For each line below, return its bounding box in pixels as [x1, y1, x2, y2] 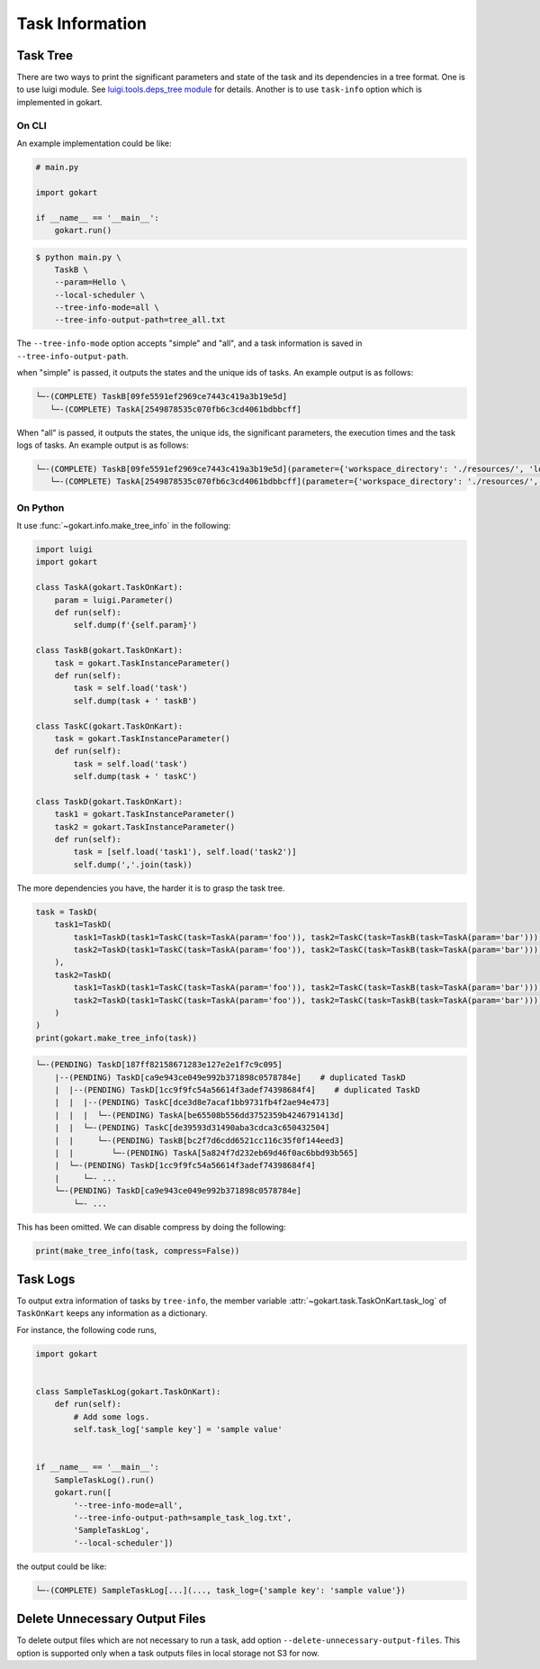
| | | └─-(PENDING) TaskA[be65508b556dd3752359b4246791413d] [54, 1110, 345, 1120]
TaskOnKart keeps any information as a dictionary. [16, 1308, 208, 1319]
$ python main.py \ [35, 252, 121, 262]
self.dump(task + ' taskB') [73, 695, 198, 706]
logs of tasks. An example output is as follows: [16, 440, 189, 450]
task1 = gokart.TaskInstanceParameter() [54, 809, 236, 820]
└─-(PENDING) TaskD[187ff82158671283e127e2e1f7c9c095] [35, 1059, 283, 1070]
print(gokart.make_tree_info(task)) [35, 1032, 198, 1043]
